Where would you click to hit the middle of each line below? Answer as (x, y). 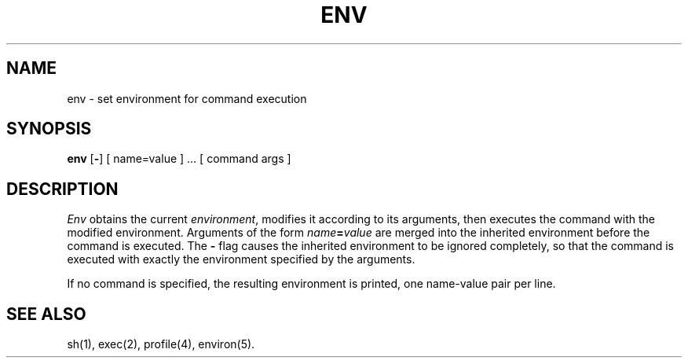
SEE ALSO (46, 314)
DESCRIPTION (62, 189)
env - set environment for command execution (187, 98)
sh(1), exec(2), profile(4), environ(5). (161, 344)
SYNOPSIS (49, 129)
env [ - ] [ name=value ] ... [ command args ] (179, 159)
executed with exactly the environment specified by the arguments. (241, 259)
